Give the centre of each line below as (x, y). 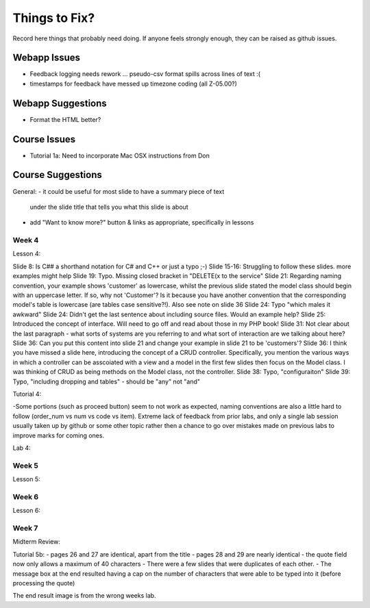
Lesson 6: (27, 511)
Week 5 (26, 466)
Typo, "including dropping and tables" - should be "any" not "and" (107, 381)
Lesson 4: (27, 254)
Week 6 (26, 496)
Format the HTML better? (65, 119)
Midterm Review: (37, 542)
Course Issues (44, 139)
